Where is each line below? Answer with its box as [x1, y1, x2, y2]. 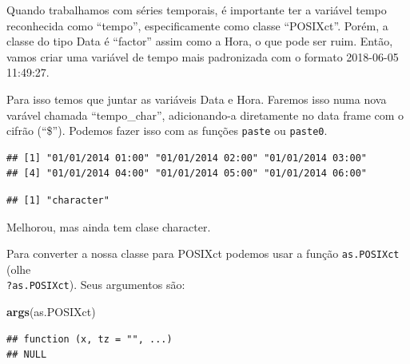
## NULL [6, 349, 47, 361]
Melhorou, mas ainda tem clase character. [6, 218, 211, 235]
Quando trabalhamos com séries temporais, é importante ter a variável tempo [6, 2, 387, 18]
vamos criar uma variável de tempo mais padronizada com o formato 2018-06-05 [6, 48, 399, 65]
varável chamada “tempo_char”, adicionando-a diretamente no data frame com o [6, 106, 404, 123]
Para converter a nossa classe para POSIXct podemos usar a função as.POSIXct [6, 245, 400, 262]
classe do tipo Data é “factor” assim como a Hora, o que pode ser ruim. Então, [6, 33, 393, 49]
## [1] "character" [6, 195, 109, 206]
